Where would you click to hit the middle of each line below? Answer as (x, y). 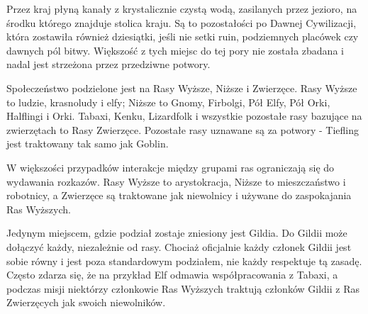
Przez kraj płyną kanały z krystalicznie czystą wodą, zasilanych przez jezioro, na (182, 9)
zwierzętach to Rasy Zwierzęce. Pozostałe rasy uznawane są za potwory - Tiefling (183, 129)
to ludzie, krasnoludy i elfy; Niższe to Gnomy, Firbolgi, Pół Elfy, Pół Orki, (168, 102)
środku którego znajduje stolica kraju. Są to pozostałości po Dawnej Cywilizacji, (182, 22)
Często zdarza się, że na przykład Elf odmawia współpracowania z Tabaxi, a (172, 275)
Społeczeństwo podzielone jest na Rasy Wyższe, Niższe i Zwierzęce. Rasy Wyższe (182, 88)
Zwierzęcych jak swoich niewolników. (86, 302)
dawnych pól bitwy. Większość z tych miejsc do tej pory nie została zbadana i (175, 50)
